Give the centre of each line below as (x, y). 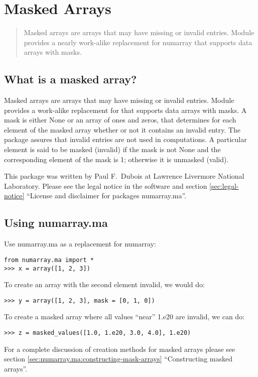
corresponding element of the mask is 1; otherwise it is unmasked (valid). (116, 159)
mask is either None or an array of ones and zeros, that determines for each (120, 120)
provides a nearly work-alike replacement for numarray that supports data (138, 42)
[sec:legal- (224, 185)
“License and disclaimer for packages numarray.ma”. (107, 196)
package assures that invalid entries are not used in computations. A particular (125, 139)
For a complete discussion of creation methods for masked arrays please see (120, 349)
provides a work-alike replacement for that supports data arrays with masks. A (125, 110)
